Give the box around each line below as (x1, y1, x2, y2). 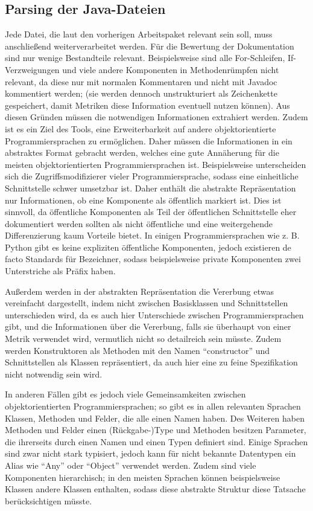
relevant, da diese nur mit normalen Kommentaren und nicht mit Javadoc (5, 75, 277, 88)
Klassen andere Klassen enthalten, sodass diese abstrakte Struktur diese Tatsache (5, 483, 306, 495)
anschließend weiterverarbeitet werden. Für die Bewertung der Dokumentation (5, 39, 294, 52)
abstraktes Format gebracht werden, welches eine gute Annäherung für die (5, 146, 279, 159)
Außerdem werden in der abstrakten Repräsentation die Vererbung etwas (5, 284, 274, 297)
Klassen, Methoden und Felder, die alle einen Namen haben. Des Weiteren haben (5, 411, 305, 424)
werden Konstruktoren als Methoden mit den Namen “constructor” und (5, 344, 270, 356)
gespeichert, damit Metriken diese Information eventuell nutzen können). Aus (5, 98, 290, 111)
